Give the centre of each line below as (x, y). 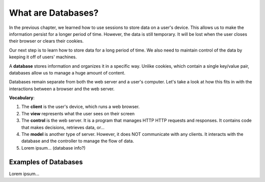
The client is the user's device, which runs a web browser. (80, 107)
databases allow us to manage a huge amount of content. (67, 73)
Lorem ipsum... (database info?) (53, 148)
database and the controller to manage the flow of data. (78, 141)
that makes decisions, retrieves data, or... (63, 127)
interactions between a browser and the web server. (62, 89)
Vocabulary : (22, 98)
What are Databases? (54, 13)
